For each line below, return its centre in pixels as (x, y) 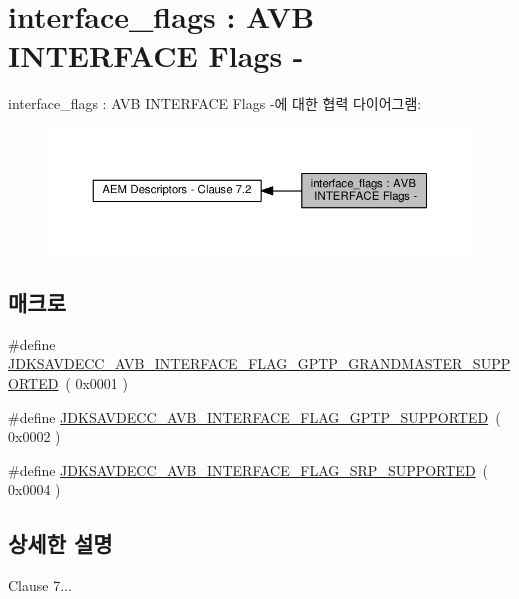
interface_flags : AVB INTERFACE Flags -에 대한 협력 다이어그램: (215, 103)
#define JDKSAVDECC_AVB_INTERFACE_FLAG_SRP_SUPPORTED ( (248, 469)
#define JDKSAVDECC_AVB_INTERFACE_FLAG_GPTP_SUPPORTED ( (254, 416)
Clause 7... (40, 585)
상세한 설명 (60, 543)
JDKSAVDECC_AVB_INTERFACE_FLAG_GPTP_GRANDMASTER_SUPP (259, 363)
